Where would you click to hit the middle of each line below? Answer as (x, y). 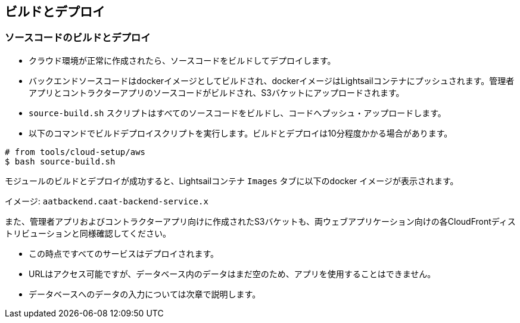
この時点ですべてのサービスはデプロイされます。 (124, 253)
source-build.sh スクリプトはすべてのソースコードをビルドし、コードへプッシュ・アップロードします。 (237, 113)
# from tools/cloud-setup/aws (75, 152)
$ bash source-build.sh (60, 161)
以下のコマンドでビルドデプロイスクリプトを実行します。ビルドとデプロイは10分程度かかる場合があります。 (241, 133)
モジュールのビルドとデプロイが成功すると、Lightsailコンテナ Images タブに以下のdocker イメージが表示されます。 (232, 181)
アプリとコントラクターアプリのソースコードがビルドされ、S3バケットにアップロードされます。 (217, 92)
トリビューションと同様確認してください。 (88, 233)
